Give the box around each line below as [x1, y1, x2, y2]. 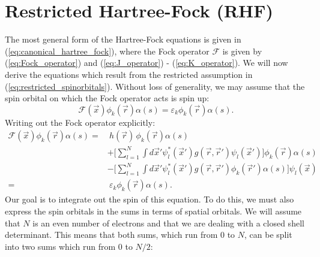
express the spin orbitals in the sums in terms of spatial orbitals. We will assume [5, 205, 302, 217]
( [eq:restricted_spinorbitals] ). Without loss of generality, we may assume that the [5, 80, 305, 92]
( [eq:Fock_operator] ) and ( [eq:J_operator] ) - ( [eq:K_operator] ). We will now [5, 56, 288, 69]
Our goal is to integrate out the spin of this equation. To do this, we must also [5, 193, 294, 205]
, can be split [244, 228, 292, 241]
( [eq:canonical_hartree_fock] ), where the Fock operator [5, 44, 210, 57]
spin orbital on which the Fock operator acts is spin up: [5, 92, 210, 104]
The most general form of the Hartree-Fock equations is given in [5, 33, 241, 46]
